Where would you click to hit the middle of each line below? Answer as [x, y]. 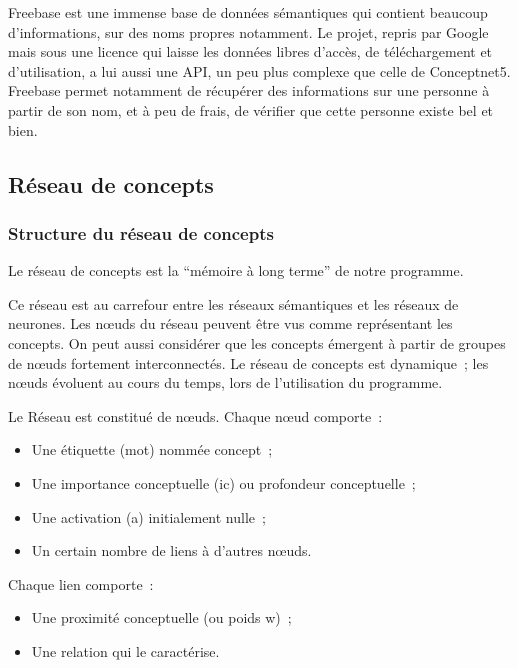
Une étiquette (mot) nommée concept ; [152, 449]
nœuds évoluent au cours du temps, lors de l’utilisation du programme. [225, 382]
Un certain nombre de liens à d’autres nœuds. [171, 550]
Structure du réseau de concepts [141, 232]
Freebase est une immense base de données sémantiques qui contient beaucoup [248, 12]
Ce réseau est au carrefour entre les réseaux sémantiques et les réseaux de [233, 303]
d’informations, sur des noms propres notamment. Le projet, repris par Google [248, 31]
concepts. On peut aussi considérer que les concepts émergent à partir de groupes [257, 342]
